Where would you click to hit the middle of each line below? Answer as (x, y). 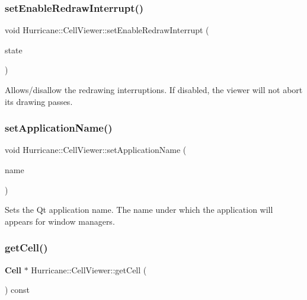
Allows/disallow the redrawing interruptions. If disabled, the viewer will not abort (154, 90)
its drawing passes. (39, 101)
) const (17, 290)
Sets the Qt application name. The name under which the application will (139, 210)
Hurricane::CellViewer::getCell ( (89, 269)
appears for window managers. (60, 221)
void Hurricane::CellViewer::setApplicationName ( (96, 150)
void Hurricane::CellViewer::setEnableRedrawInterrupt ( (107, 30)
